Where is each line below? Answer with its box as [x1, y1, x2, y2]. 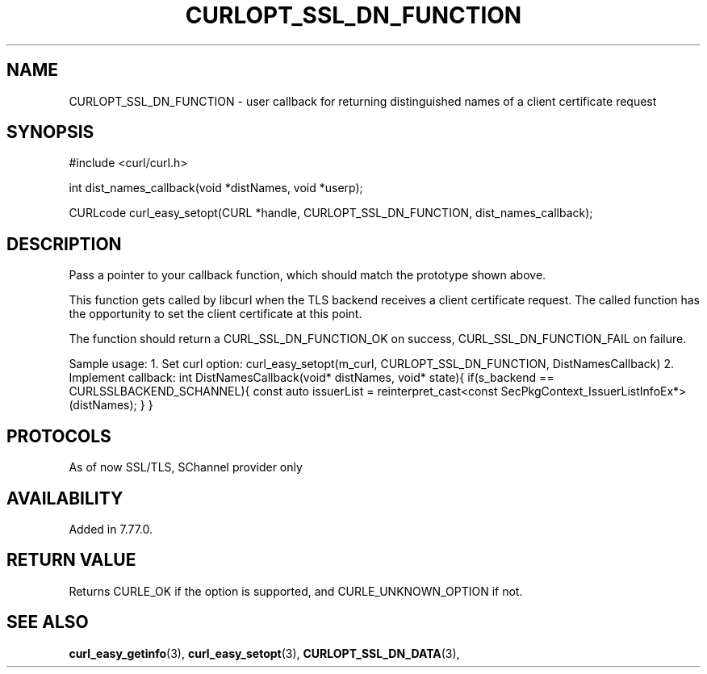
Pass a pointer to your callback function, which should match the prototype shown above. [69, 268, 546, 283]
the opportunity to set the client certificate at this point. [69, 307, 362, 321]
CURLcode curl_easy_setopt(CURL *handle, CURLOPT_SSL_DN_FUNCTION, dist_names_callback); [69, 206, 593, 220]
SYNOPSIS [6, 122, 94, 143]
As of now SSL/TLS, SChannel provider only [69, 460, 303, 475]
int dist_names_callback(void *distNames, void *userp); [69, 181, 363, 195]
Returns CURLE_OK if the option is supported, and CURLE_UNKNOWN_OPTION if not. [69, 584, 523, 598]
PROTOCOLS [6, 425, 111, 446]
